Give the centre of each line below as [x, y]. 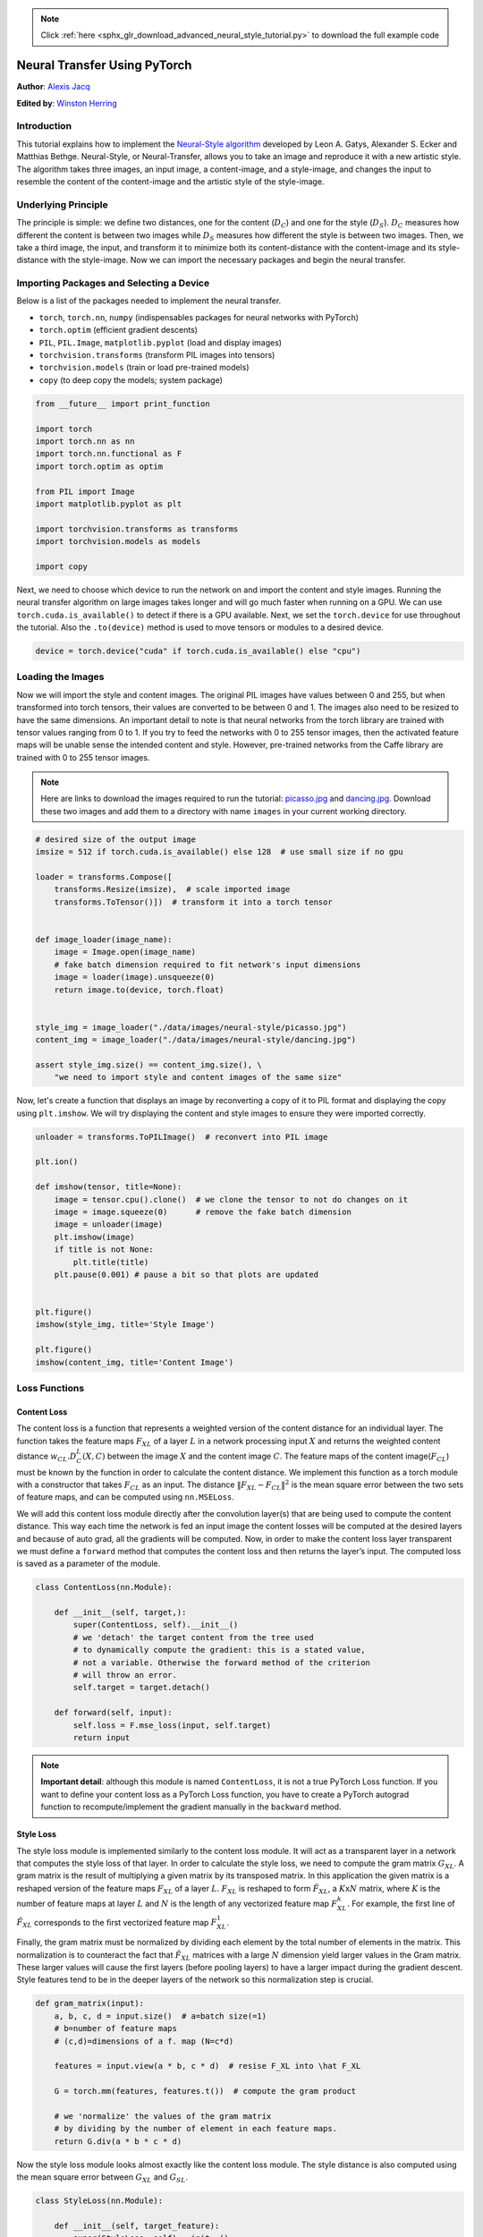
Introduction [44, 126]
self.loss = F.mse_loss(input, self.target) [172, 1725]
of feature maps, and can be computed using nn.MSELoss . [125, 1497]
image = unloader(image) [109, 1225]
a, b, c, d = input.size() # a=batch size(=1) [161, 2016]
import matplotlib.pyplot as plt [109, 504]
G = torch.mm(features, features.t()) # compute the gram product [205, 2091]
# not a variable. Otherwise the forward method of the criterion [222, 1663]
